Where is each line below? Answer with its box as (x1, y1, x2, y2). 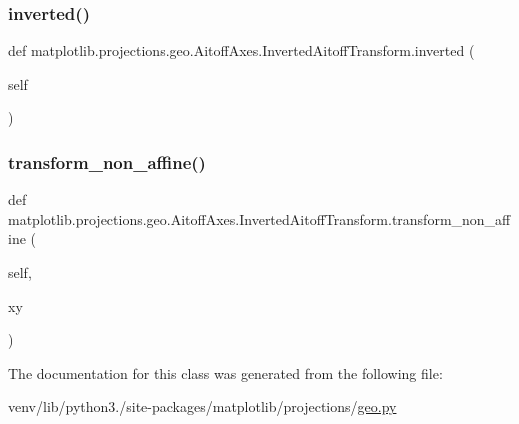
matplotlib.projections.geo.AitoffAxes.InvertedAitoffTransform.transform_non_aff (8, 208, 511, 229)
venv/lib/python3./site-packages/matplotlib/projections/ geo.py (8, 396, 397, 417)
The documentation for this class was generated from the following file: (8, 362, 443, 383)
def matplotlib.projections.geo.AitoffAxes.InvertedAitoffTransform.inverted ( (8, 40, 475, 61)
